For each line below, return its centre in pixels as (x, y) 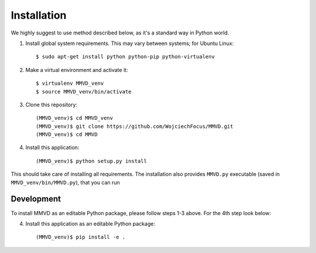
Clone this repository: (51, 105)
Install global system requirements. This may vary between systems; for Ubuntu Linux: (130, 43)
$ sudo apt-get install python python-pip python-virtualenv (125, 57)
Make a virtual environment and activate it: (77, 70)
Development (36, 199)
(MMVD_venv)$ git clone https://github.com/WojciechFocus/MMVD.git (135, 126)
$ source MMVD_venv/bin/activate (84, 91)
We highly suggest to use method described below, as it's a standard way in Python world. (120, 33)
